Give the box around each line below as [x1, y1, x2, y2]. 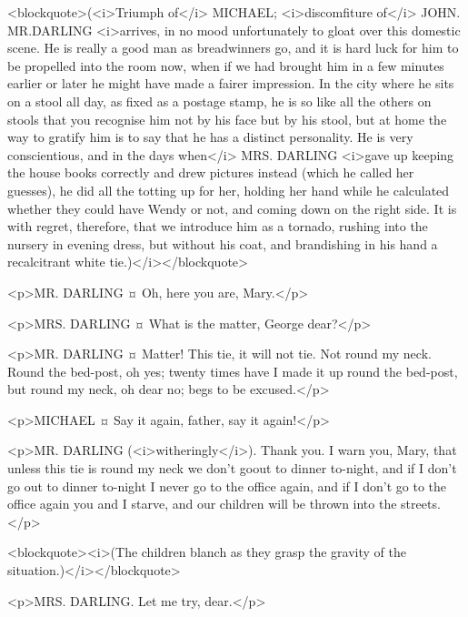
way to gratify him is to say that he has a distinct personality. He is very [7, 127, 413, 147]
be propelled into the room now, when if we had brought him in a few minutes [7, 56, 444, 75]
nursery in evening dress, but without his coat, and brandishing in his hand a [7, 234, 438, 253]
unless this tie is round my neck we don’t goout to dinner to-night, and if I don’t [7, 459, 457, 478]
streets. [401, 494, 441, 513]
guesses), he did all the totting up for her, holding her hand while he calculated [7, 180, 450, 199]
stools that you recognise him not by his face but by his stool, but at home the [7, 109, 447, 128]
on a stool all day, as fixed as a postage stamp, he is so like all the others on [7, 91, 432, 110]
